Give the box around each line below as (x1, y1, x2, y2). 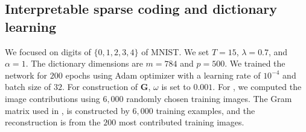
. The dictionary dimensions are (25, 57, 143, 70)
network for (5, 68, 48, 81)
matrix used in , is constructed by (5, 104, 130, 116)
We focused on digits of (5, 45, 91, 58)
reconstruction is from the (5, 116, 101, 128)
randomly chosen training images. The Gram (126, 92, 292, 104)
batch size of (5, 80, 51, 93)
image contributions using (5, 92, 100, 104)
